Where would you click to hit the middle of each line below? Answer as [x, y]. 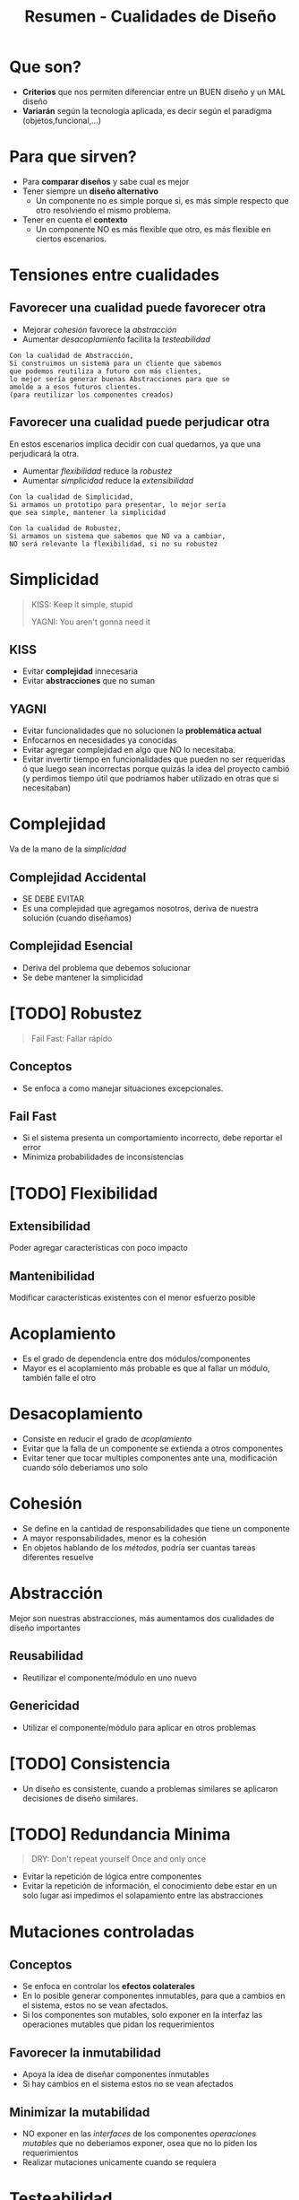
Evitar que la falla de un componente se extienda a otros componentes [153, 1449]
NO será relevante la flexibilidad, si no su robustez [114, 544]
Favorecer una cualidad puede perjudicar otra [140, 422]
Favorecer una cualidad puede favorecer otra [138, 308]
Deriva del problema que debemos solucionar [106, 967]
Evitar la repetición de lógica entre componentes [112, 1876]
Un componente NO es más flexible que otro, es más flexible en [153, 229]
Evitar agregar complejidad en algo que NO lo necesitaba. [128, 750]
